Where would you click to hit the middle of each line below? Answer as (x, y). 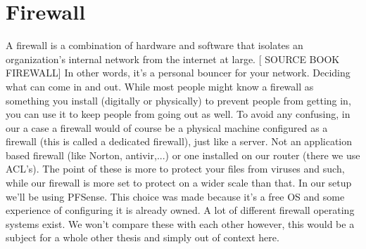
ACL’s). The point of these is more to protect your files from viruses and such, (175, 169)
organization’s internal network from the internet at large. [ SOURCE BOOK (173, 59)
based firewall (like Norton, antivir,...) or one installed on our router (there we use (183, 155)
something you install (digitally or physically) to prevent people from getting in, (178, 100)
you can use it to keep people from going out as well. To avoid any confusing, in (178, 114)
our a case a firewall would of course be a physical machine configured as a (167, 127)
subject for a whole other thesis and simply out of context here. (143, 237)
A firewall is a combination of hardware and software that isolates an (154, 45)
